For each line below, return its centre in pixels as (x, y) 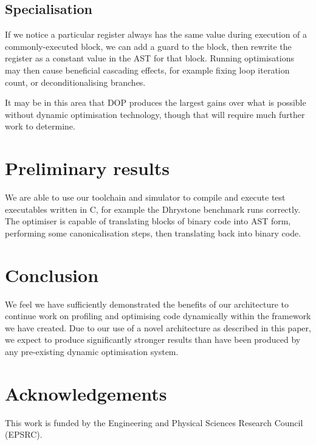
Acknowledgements (86, 393)
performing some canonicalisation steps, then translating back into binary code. (153, 233)
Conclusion (52, 274)
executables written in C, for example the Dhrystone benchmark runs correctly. (153, 209)
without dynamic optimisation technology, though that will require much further (155, 114)
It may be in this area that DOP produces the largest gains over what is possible (156, 102)
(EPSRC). (24, 434)
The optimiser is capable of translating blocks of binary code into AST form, (148, 221)
